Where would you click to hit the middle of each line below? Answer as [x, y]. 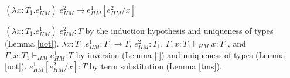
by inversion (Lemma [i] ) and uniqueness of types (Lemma [180, 54]
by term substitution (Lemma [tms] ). [156, 66]
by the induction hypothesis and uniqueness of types [179, 30]
